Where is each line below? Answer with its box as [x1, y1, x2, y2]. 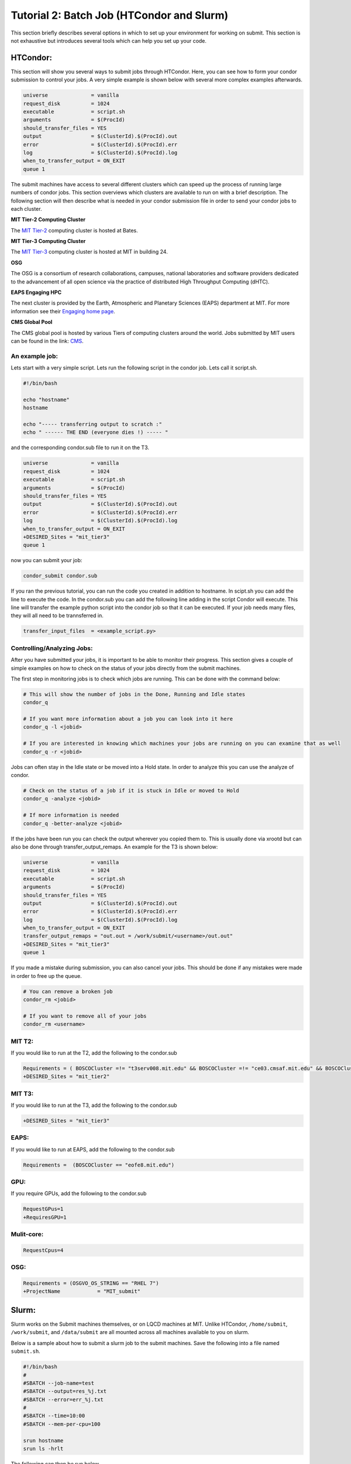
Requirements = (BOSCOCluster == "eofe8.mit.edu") [23, 1161, 175, 1168]
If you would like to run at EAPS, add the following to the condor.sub [11, 1145, 175, 1153]
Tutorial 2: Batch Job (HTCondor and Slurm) [11, 9, 229, 22]
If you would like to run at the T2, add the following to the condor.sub [11, 1049, 178, 1056]
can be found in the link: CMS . [11, 337, 84, 344]
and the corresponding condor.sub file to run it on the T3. [11, 444, 149, 451]
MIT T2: [11, 1037, 34, 1045]
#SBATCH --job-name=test [23, 1380, 95, 1386]
